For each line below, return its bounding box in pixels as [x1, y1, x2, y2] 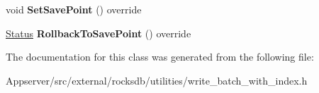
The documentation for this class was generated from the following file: [6, 49, 314, 64]
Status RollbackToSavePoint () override [6, 25, 191, 40]
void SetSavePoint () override [6, 2, 142, 16]
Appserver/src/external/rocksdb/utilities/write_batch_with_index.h [6, 73, 308, 87]
